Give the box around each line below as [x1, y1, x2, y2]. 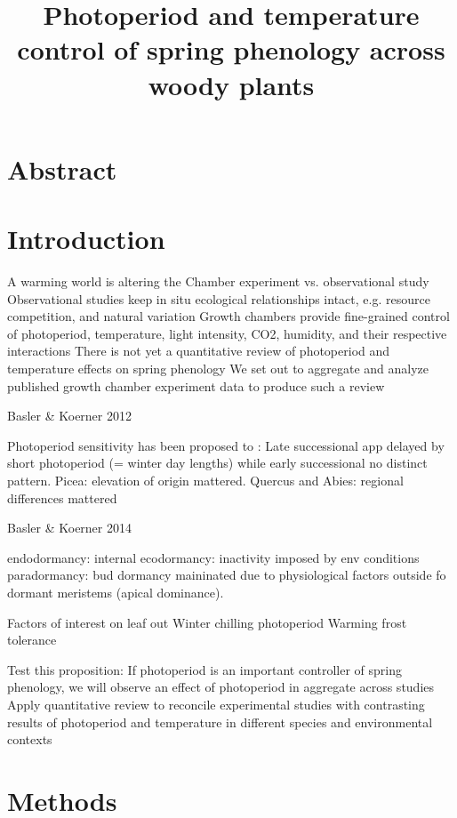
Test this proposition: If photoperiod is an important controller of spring [7, 660, 403, 678]
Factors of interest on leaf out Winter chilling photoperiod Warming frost [7, 613, 407, 631]
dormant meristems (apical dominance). [7, 582, 224, 601]
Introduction [7, 221, 165, 257]
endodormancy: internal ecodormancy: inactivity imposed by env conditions [7, 548, 420, 566]
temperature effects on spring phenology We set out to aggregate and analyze [7, 359, 429, 378]
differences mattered [7, 488, 117, 507]
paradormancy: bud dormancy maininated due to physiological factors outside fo [7, 565, 446, 584]
